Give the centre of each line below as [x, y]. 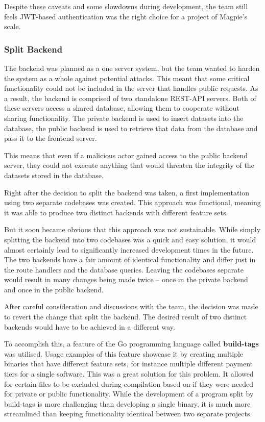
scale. [13, 26]
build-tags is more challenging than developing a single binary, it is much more [127, 403]
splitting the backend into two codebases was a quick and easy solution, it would [130, 239]
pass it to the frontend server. [51, 138]
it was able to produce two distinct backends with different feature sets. [116, 212]
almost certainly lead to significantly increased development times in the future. [129, 249]
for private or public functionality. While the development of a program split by [129, 394]
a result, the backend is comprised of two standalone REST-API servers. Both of [130, 98]
